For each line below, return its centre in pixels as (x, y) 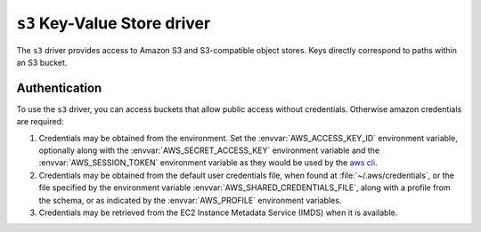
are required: (40, 122)
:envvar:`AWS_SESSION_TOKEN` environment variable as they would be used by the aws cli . (208, 163)
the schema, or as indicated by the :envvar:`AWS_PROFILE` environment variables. (190, 200)
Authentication (59, 88)
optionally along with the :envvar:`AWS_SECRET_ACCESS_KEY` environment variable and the (209, 150)
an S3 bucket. (42, 62)
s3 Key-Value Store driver (114, 23)
